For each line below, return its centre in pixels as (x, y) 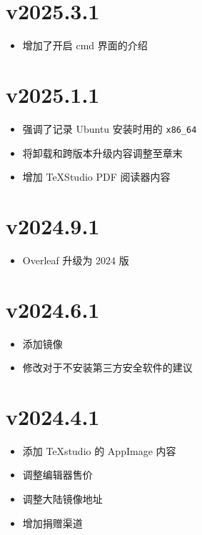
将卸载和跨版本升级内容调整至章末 (102, 152)
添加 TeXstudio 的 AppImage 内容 (99, 450)
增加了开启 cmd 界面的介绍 (85, 45)
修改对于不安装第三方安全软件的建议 (107, 367)
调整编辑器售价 (57, 475)
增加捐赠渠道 (52, 522)
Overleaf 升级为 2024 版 (76, 260)
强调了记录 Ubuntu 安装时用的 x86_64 (110, 128)
